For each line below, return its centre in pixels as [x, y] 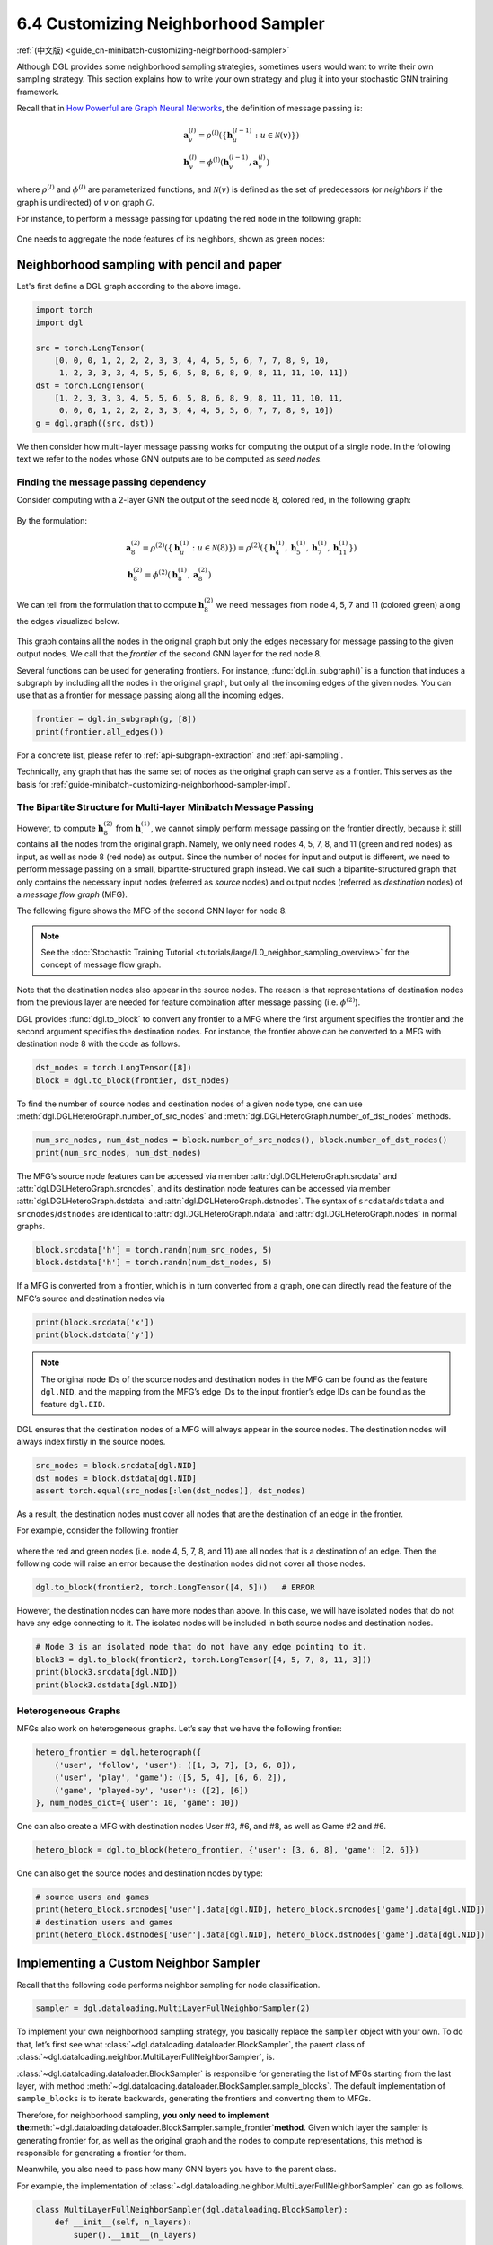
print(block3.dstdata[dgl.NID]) [107, 1685]
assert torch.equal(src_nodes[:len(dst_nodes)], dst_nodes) [171, 1490]
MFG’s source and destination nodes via [91, 1299]
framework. [38, 92]
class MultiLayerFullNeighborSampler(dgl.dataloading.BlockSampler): [192, 2210]
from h [128, 828]
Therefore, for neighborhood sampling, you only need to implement [143, 2115]
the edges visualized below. [68, 621]
